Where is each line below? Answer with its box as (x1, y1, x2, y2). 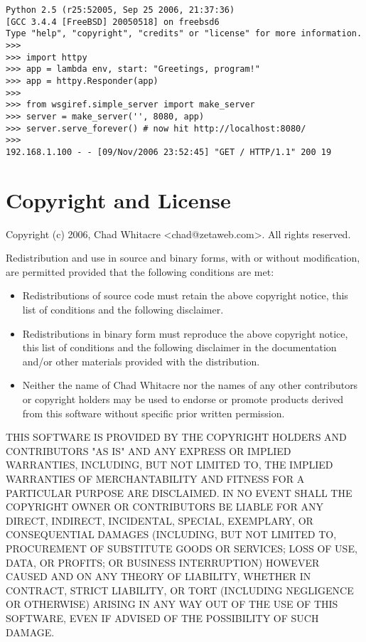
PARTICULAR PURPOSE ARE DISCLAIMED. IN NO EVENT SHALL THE (6, 485, 352, 500)
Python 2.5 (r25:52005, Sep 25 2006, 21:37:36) (6, 5, 235, 15)
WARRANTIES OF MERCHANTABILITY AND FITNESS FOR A (6, 471, 305, 486)
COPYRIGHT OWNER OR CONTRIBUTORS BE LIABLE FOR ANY (6, 499, 323, 514)
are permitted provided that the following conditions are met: (6, 264, 274, 279)
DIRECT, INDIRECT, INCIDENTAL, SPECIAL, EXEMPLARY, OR (6, 513, 313, 528)
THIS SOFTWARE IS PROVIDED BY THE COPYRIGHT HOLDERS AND (6, 429, 347, 444)
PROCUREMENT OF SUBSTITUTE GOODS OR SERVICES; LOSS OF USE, (6, 540, 357, 555)
